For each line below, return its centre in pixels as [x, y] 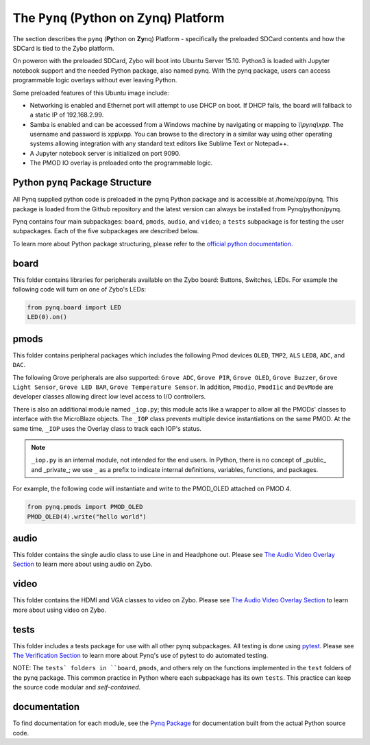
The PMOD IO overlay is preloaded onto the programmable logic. [121, 163]
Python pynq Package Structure [82, 183]
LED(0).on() [47, 317]
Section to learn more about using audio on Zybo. [83, 564]
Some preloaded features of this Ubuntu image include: [91, 93]
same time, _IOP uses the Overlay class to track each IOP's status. [107, 428]
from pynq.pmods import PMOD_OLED [85, 507]
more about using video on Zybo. [59, 610]
